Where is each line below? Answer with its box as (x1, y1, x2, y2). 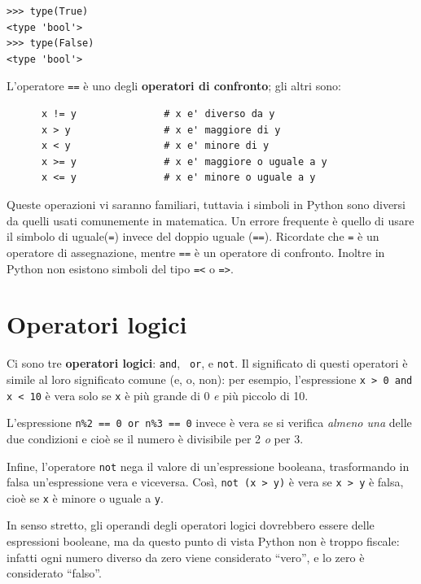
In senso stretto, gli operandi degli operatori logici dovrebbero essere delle (7, 516, 375, 534)
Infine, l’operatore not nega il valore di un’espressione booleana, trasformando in (7, 457, 410, 474)
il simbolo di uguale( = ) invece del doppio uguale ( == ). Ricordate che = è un (7, 228, 379, 245)
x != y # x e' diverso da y (41, 108, 275, 120)
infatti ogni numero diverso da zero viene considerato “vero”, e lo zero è (7, 548, 365, 565)
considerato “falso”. (7, 564, 102, 582)
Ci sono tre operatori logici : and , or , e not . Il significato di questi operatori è (7, 355, 408, 372)
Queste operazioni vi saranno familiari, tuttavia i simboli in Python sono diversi (7, 196, 406, 212)
